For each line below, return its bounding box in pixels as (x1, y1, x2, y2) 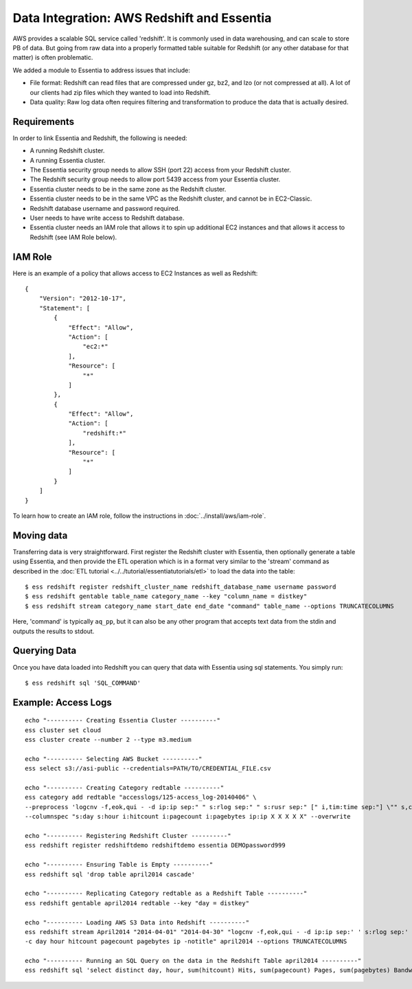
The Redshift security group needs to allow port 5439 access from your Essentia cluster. (30, 175, 281, 183)
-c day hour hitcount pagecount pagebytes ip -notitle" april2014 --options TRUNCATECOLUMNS (25, 937, 347, 946)
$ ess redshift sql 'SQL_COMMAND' (25, 679, 141, 687)
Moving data (12, 530, 68, 541)
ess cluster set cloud (25, 726, 102, 734)
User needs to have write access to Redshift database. (30, 214, 185, 222)
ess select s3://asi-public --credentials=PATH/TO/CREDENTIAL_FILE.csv (25, 764, 271, 773)
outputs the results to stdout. (12, 627, 95, 635)
